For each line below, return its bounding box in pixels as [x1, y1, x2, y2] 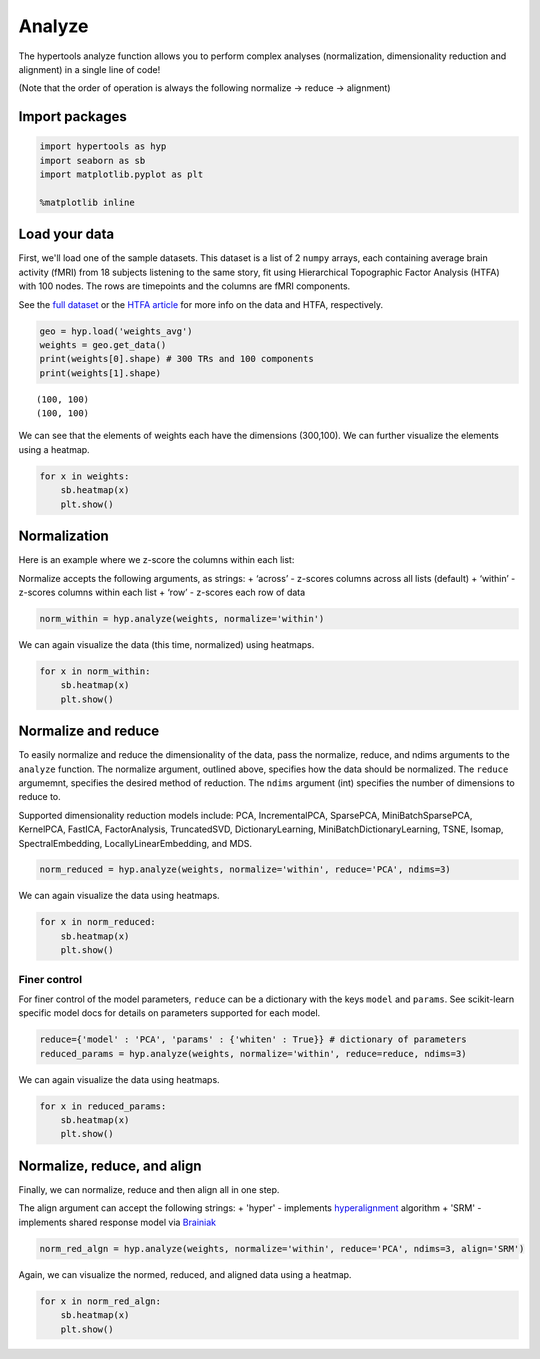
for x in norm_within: [39, 665, 151, 677]
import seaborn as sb [39, 155, 146, 166]
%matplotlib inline [39, 196, 135, 208]
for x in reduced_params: [39, 1100, 167, 1112]
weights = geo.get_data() [39, 339, 167, 350]
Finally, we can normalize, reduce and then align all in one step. [18, 1183, 280, 1195]
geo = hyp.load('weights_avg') [39, 325, 194, 337]
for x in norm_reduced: [39, 916, 157, 928]
